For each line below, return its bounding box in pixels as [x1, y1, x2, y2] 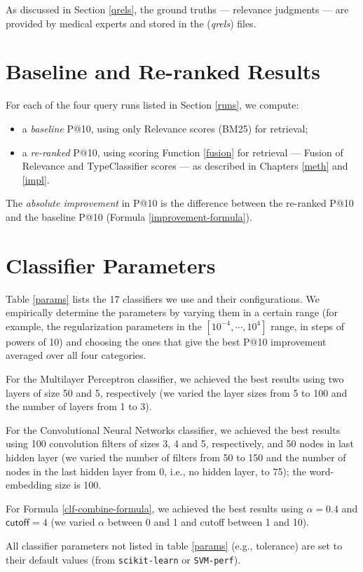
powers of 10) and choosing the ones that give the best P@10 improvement [6, 334, 327, 348]
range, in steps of [270, 318, 344, 333]
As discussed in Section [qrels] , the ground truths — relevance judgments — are [6, 2, 349, 16]
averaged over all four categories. [6, 348, 146, 362]
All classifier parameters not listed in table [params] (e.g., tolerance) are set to [6, 538, 343, 552]
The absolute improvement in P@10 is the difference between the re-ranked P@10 [6, 196, 354, 210]
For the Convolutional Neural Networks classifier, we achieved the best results [6, 422, 341, 437]
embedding [6, 477, 53, 492]
